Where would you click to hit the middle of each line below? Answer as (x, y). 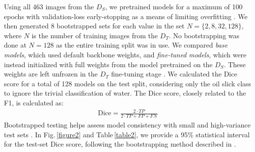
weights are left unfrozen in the (51, 74)
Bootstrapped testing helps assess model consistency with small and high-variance (127, 124)
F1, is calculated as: (34, 102)
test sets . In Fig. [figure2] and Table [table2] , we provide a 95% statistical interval (127, 134)
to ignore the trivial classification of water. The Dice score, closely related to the (125, 93)
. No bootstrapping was (204, 35)
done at (15, 45)
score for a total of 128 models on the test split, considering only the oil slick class (128, 83)
